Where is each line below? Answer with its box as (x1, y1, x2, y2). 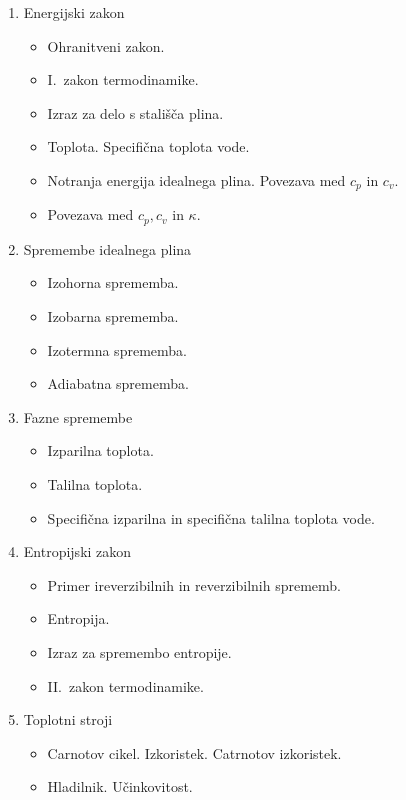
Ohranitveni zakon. (47, 35, 165, 56)
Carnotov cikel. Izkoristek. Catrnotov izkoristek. (47, 742, 342, 763)
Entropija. (47, 608, 110, 629)
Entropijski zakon (23, 541, 132, 562)
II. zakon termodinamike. (47, 675, 204, 696)
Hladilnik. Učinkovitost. (47, 776, 193, 797)
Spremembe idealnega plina (23, 238, 192, 259)
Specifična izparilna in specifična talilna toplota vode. (47, 507, 375, 528)
